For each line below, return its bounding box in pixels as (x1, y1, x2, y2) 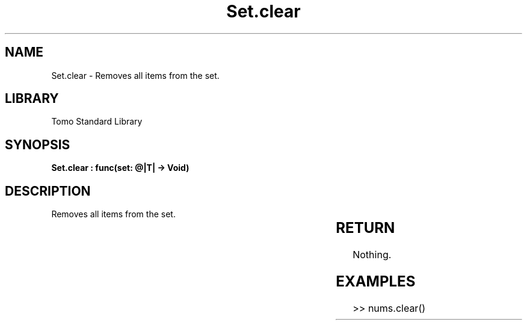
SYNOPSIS (5, 137, 70, 152)
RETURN (336, 219, 395, 237)
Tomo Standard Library (51, 116, 143, 127)
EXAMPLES (336, 272, 416, 290)
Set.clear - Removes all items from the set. (51, 70, 220, 81)
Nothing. (353, 249, 392, 261)
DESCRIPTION (5, 183, 91, 199)
